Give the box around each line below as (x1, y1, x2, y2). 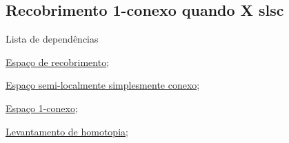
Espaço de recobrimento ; (6, 54, 110, 69)
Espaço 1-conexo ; (6, 100, 78, 115)
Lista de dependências (6, 32, 99, 46)
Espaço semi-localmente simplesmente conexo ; (6, 78, 200, 92)
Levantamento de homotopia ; (6, 124, 128, 138)
